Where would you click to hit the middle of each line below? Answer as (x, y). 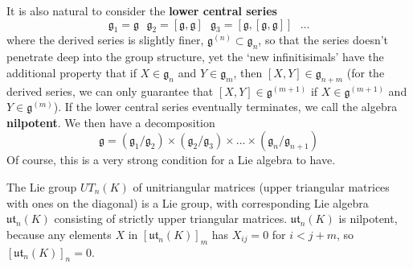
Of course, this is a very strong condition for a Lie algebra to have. (171, 160)
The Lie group (42, 186)
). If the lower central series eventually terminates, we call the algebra (225, 107)
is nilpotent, (368, 219)
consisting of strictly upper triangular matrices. (171, 219)
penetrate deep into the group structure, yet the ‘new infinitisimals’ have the (195, 57)
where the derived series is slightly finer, (105, 40)
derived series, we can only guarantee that (110, 91)
